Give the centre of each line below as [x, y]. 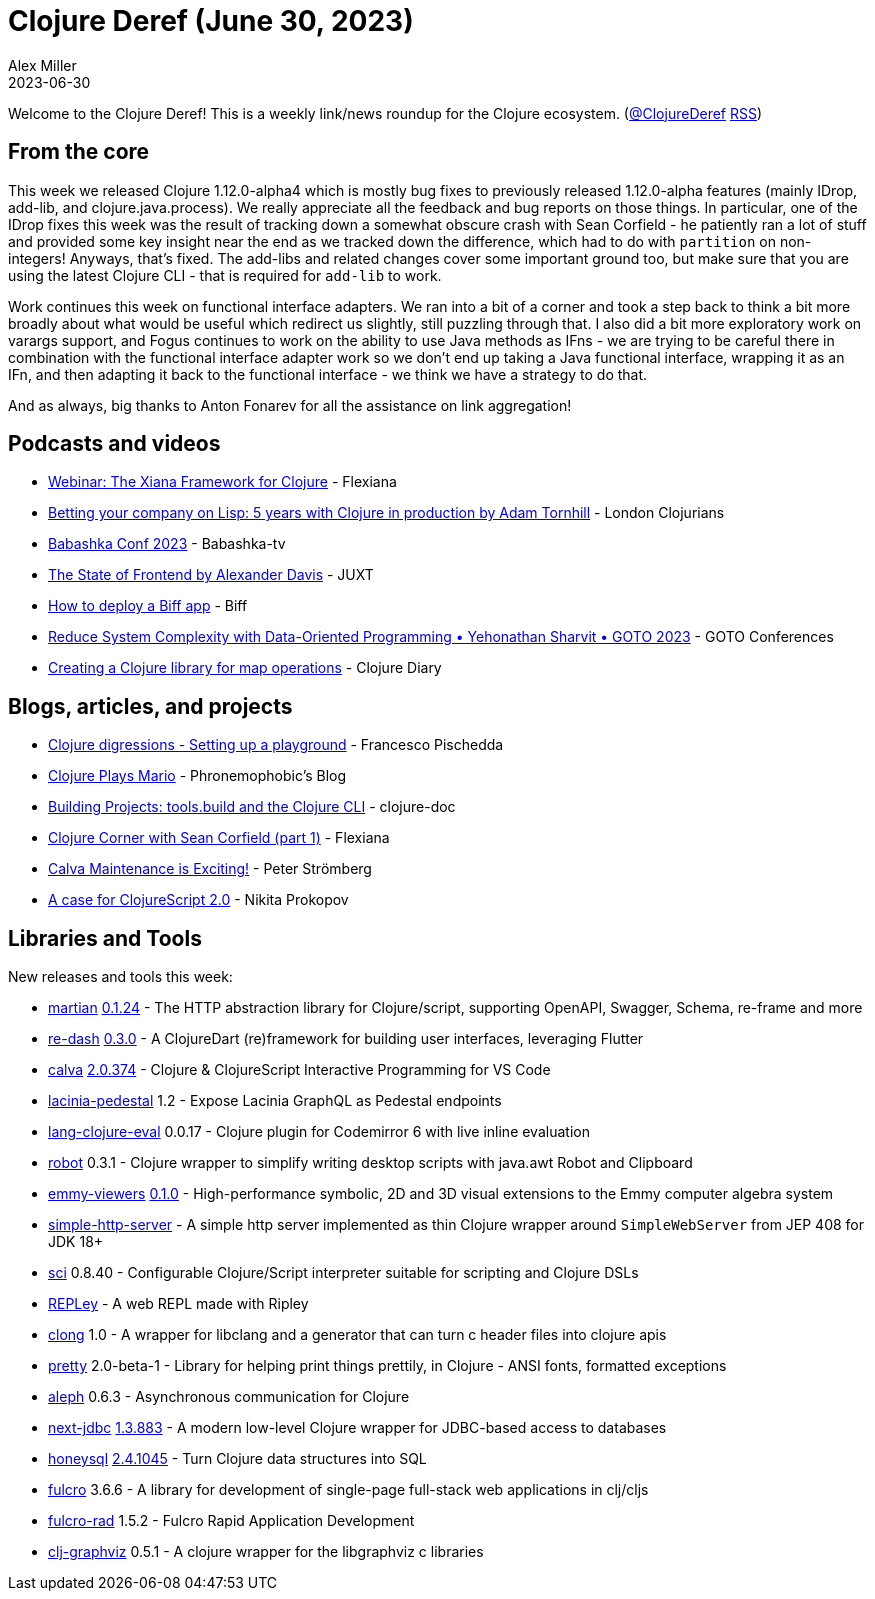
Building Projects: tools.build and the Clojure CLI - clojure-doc [252, 807]
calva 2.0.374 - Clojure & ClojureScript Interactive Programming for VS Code [299, 1070]
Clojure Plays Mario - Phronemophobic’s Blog [197, 776]
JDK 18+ [76, 1242]
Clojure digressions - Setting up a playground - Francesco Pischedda [276, 745]
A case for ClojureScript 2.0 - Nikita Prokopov [198, 900]
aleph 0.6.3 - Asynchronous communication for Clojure [229, 1397]
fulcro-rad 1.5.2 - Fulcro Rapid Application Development [231, 1521]
